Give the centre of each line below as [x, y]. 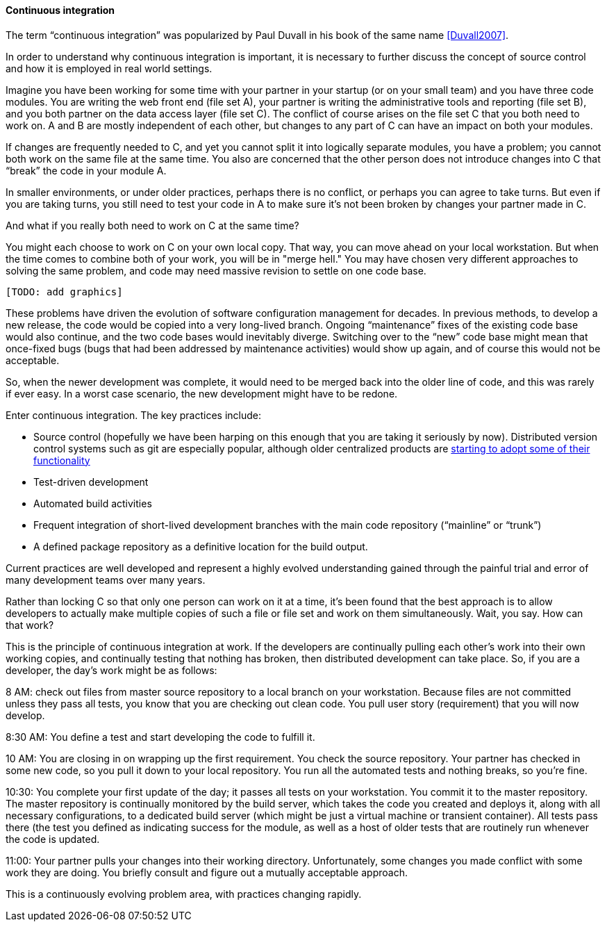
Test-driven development [91, 482]
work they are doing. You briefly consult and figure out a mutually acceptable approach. [207, 872]
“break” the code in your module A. [86, 170]
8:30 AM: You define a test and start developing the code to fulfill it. [160, 737]
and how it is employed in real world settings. [109, 68]
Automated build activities [93, 503]
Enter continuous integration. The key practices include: [134, 415]
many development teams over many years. [106, 580]
